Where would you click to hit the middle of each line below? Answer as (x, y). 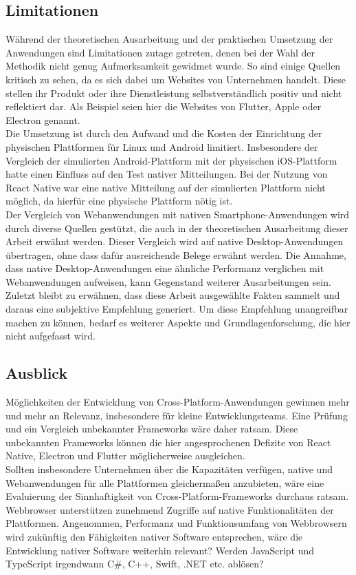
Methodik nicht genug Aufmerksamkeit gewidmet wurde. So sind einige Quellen (173, 66)
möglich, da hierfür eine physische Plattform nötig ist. (119, 201)
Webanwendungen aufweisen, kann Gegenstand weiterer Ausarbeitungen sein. (168, 281)
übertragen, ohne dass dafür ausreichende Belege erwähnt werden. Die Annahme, (176, 254)
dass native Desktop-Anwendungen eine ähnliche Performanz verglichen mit (165, 268)
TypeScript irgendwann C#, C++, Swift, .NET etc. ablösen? (135, 564)
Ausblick (37, 373)
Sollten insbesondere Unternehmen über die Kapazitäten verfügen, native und (169, 469)
